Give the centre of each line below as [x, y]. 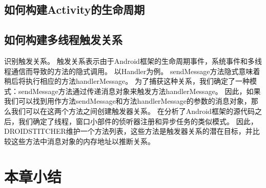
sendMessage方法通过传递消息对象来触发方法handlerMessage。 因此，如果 [139, 91]
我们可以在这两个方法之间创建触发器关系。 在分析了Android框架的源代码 [133, 111]
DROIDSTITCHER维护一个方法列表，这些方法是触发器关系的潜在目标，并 [128, 131]
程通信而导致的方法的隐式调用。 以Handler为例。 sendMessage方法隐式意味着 [132, 71]
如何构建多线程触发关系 [63, 40]
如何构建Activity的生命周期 [75, 9]
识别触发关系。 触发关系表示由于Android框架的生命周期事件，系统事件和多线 [133, 61]
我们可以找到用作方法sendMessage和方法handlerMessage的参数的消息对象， [128, 101]
